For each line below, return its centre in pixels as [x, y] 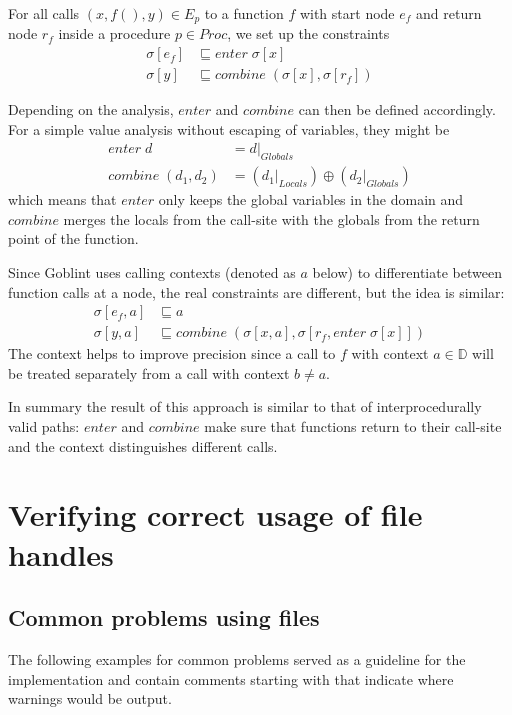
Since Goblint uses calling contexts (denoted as [152, 271]
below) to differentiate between [407, 271]
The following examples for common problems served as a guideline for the [237, 658]
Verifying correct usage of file [215, 514]
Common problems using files [164, 617]
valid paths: [44, 425]
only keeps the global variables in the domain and [311, 199]
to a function [244, 13]
